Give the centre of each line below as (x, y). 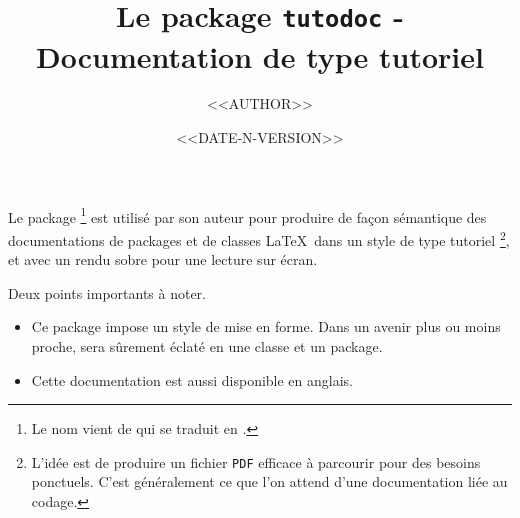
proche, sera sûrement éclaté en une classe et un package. (207, 345)
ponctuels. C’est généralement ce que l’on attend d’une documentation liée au (269, 481)
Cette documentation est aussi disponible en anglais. (192, 379)
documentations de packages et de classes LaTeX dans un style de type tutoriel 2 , (259, 238)
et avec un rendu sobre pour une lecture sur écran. (163, 259)
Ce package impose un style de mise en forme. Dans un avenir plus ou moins (266, 326)
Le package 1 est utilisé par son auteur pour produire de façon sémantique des (247, 215)
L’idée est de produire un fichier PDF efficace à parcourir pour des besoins (256, 461)
